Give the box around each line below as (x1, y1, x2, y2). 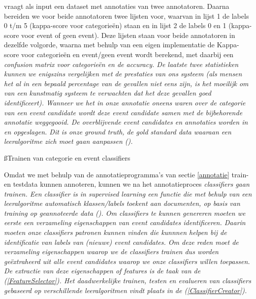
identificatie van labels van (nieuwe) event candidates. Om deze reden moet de (4, 236, 239, 247)
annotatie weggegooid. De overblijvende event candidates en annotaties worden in (4, 117, 248, 127)
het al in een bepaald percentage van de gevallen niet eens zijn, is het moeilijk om (4, 78, 249, 88)
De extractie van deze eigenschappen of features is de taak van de (4, 266, 201, 276)
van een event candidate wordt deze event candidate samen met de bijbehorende (4, 107, 243, 117)
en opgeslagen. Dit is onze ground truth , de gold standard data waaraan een (4, 126, 231, 136)
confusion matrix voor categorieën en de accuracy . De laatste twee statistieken (4, 59, 239, 69)
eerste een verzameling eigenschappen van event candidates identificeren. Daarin (4, 217, 246, 228)
